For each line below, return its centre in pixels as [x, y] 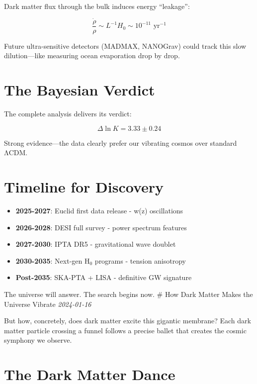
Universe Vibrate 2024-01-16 [48, 304]
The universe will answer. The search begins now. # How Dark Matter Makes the [128, 294]
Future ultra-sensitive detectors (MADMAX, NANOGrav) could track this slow [125, 46]
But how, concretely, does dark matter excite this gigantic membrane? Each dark [128, 321]
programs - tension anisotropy [140, 260]
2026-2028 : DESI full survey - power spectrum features [101, 227]
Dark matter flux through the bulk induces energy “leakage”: [97, 6]
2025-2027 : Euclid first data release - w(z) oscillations [99, 211]
